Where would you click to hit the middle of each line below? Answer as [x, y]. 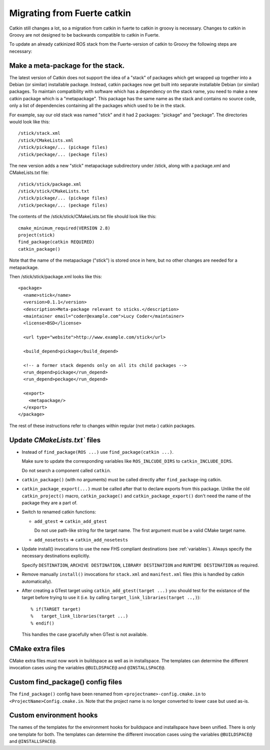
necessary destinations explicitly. [56, 556]
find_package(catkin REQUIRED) [56, 242]
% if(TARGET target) [56, 609]
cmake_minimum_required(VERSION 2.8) [64, 228]
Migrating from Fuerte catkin [70, 13]
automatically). [37, 581]
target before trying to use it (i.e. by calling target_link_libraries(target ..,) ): [111, 598]
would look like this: [29, 122]
